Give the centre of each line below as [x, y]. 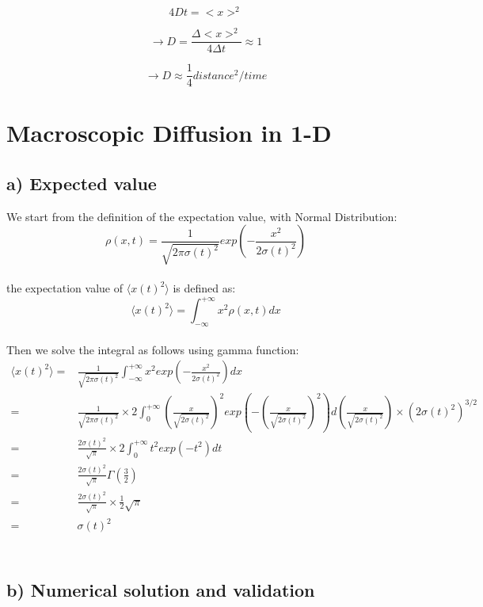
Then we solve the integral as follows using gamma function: [153, 349]
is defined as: [204, 288]
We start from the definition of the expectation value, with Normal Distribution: [202, 216]
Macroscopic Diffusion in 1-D [169, 133]
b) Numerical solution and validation [161, 590]
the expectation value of [65, 288]
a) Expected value [82, 183]
